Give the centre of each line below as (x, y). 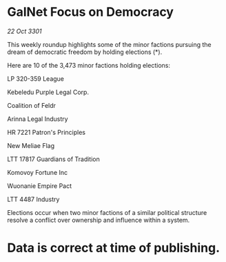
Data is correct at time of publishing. (114, 248)
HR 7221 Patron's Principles (47, 132)
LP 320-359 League (35, 78)
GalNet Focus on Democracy (91, 12)
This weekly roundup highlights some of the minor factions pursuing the (109, 44)
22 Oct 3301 (25, 31)
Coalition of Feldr (32, 105)
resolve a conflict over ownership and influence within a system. (99, 220)
